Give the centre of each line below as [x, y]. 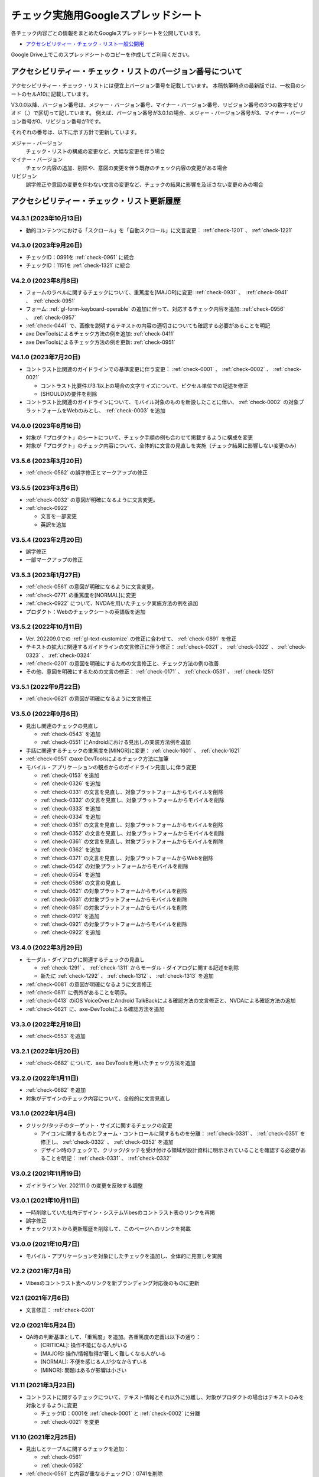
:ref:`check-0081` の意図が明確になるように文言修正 [89, 984]
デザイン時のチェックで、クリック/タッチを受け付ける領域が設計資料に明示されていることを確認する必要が [171, 1150]
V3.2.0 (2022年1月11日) [45, 1078]
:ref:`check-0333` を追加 [71, 808]
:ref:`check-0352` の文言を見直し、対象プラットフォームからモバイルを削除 [132, 833]
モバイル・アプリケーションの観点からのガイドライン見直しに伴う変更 [111, 767]
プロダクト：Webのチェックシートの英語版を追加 [86, 611]
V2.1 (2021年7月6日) [40, 1298]
